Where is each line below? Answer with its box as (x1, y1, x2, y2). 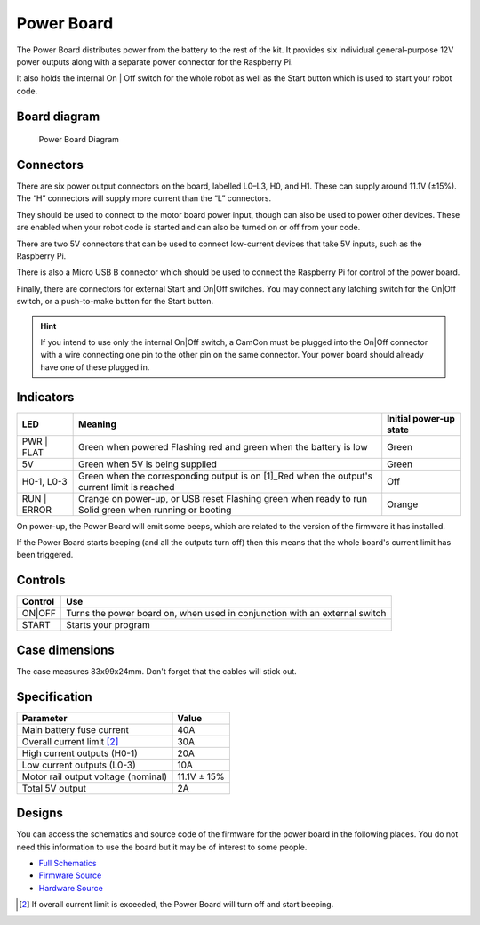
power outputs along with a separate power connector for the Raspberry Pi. (16, 56, 293, 67)
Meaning (78, 418, 117, 430)
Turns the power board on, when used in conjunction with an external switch (65, 607, 387, 620)
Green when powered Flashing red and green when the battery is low (78, 440, 368, 453)
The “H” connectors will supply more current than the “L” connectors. (16, 193, 271, 204)
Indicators (16, 390, 75, 405)
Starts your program (65, 619, 151, 631)
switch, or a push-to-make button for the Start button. (16, 296, 214, 307)
